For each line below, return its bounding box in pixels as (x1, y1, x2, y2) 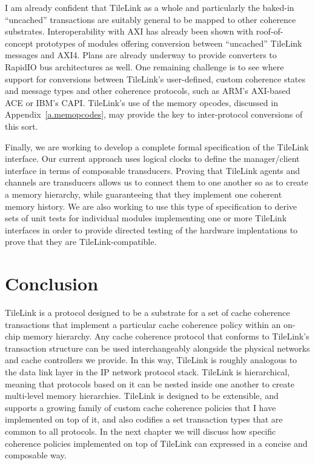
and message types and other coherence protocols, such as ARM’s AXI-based (5, 84, 291, 97)
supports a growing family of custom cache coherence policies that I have (5, 401, 276, 413)
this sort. (5, 119, 38, 132)
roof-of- (256, 25, 283, 38)
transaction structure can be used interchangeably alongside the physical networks (5, 341, 310, 354)
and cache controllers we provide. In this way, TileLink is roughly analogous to (5, 353, 297, 366)
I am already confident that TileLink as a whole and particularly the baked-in (5, 1, 294, 13)
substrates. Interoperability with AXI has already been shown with (5, 25, 254, 38)
